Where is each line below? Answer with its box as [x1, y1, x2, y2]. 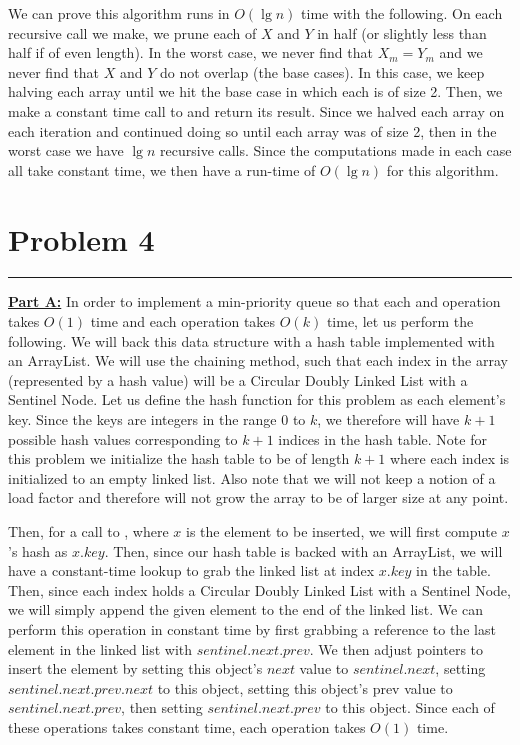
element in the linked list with [8, 638, 193, 659]
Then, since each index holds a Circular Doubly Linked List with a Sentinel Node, [8, 579, 511, 600]
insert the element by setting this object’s [8, 658, 263, 679]
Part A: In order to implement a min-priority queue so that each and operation [8, 291, 501, 312]
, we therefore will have [317, 409, 460, 430]
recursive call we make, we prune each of [8, 22, 257, 43]
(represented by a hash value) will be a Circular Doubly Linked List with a [8, 369, 468, 390]
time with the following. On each [301, 3, 503, 23]
